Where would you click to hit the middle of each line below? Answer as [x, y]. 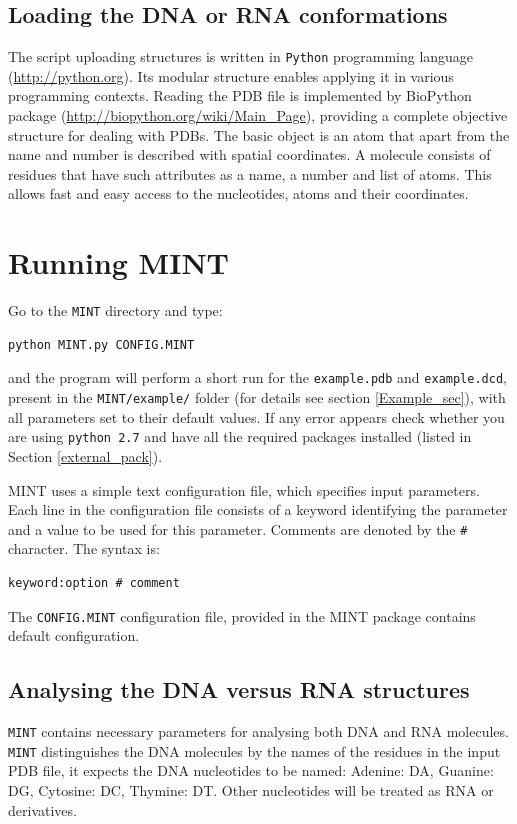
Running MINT [118, 262]
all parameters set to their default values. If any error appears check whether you [256, 416]
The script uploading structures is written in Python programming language [241, 56]
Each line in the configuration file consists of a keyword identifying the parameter [258, 509]
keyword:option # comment [94, 582]
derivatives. [42, 809]
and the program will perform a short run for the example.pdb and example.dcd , [257, 377]
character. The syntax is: [84, 548]
